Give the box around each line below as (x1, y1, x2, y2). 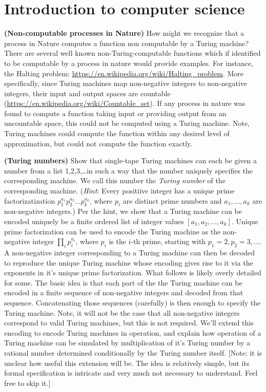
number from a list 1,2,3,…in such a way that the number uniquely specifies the (4, 165, 253, 176)
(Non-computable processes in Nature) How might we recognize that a (4, 28, 244, 38)
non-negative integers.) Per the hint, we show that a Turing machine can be (4, 206, 242, 216)
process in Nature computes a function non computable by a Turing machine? (4, 37, 249, 48)
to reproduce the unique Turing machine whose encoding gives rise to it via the (4, 257, 253, 268)
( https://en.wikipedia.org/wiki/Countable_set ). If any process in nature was (4, 98, 245, 108)
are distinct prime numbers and (122, 195, 222, 206)
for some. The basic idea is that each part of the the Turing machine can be (4, 277, 242, 288)
